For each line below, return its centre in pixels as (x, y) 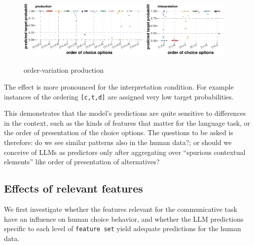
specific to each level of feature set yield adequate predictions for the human (123, 228)
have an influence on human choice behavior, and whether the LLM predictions (124, 219)
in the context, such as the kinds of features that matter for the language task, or (127, 122)
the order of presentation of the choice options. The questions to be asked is (119, 132)
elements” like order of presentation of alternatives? (82, 162)
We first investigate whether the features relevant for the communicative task (121, 209)
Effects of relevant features (73, 188)
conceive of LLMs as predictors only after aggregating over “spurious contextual (125, 152)
